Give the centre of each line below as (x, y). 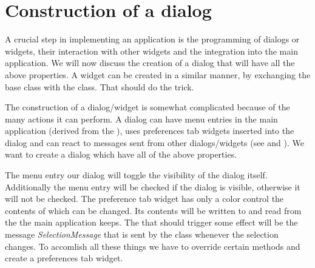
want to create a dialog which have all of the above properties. (121, 154)
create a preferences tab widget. (64, 258)
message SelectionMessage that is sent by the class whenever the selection (142, 234)
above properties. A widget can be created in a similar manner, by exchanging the (158, 74)
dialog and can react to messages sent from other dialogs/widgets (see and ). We (154, 142)
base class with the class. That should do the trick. (100, 86)
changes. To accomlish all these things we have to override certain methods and (153, 246)
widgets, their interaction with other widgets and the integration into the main (151, 51)
